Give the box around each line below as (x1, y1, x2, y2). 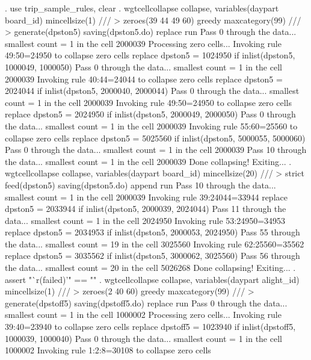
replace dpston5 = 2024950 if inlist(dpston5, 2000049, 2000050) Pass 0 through (5, 108, 296, 120)
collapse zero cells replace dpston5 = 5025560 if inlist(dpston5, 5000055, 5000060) (5, 131, 306, 144)
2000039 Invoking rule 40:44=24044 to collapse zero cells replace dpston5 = (5, 72, 283, 85)
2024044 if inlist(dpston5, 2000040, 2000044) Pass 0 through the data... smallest (5, 84, 300, 97)
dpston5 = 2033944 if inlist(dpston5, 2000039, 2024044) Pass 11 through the (5, 202, 286, 215)
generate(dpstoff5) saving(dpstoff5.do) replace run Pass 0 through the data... (5, 296, 288, 309)
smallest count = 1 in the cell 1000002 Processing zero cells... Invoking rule (5, 308, 282, 321)
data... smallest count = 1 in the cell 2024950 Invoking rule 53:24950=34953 (5, 214, 286, 226)
